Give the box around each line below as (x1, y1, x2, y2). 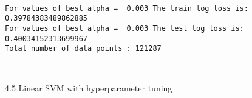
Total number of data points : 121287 (5, 44, 162, 53)
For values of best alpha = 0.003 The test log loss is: (5, 24, 244, 33)
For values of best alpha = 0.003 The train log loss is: (5, 4, 248, 13)
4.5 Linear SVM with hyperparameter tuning (5, 82, 172, 94)
